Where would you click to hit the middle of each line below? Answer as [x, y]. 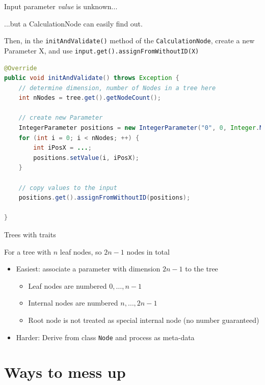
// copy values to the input [68, 188]
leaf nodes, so [81, 251]
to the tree [202, 269]
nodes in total [148, 251]
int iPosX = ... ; [62, 148]
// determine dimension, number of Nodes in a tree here [117, 88]
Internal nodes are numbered [73, 303]
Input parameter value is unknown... [61, 6]
